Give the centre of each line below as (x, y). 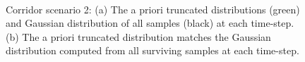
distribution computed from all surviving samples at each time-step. (152, 50)
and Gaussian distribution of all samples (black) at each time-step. (150, 23)
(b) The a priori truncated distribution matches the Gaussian (138, 36)
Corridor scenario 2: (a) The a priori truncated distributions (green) (153, 9)
